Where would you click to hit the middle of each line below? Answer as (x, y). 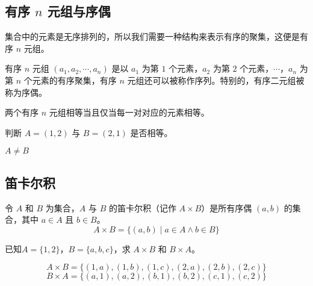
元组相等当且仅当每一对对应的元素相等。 (129, 112)
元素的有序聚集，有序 (74, 80)
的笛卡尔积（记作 (142, 207)
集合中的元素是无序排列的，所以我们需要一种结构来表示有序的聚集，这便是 (152, 36)
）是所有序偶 (227, 207)
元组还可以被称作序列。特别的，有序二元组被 (216, 80)
